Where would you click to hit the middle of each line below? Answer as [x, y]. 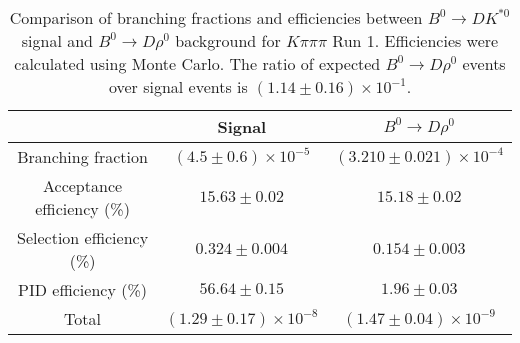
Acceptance [83, 185]
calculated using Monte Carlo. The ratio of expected [197, 63]
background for [228, 40]
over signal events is [178, 86]
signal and [57, 40]
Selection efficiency [83, 237]
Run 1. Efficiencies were [415, 40]
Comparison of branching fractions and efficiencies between [216, 17]
